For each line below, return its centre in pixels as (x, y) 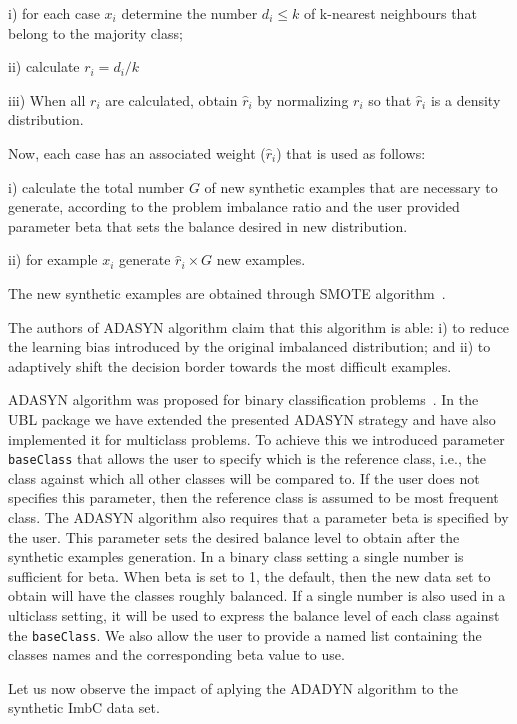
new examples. (261, 259)
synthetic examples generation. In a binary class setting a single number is (236, 556)
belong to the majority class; (95, 32)
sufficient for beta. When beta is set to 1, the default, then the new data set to (249, 575)
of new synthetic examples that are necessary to (351, 186)
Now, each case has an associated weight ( (137, 152)
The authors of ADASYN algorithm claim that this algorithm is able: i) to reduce (259, 326)
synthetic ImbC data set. (84, 707)
